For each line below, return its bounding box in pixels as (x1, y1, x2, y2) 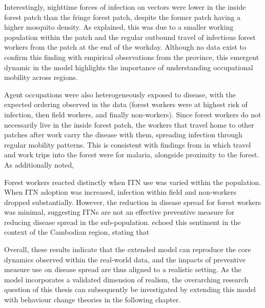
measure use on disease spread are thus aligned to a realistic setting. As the (4, 264, 241, 275)
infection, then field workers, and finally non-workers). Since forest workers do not (4, 109, 261, 119)
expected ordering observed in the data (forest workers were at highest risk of (4, 99, 248, 110)
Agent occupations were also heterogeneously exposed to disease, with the (4, 89, 236, 99)
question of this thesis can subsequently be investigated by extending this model (4, 284, 256, 295)
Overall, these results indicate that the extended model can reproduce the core (4, 244, 251, 255)
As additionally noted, (4, 159, 74, 170)
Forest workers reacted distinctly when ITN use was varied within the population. (4, 176, 261, 187)
